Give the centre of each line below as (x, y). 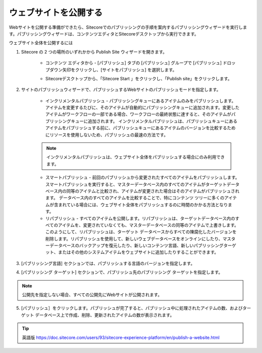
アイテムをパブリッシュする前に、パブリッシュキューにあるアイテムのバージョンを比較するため (140, 128)
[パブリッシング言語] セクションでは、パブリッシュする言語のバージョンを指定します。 (108, 263)
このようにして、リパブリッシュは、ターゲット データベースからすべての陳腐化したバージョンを (141, 232)
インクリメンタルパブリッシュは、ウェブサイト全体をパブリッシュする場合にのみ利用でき (136, 157)
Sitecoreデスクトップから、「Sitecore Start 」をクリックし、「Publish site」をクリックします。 (139, 78)
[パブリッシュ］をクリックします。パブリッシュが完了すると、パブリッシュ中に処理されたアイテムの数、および (132, 308)
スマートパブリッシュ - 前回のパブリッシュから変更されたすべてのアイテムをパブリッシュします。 (142, 177)
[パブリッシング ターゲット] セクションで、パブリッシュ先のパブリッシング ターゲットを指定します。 (122, 272)
